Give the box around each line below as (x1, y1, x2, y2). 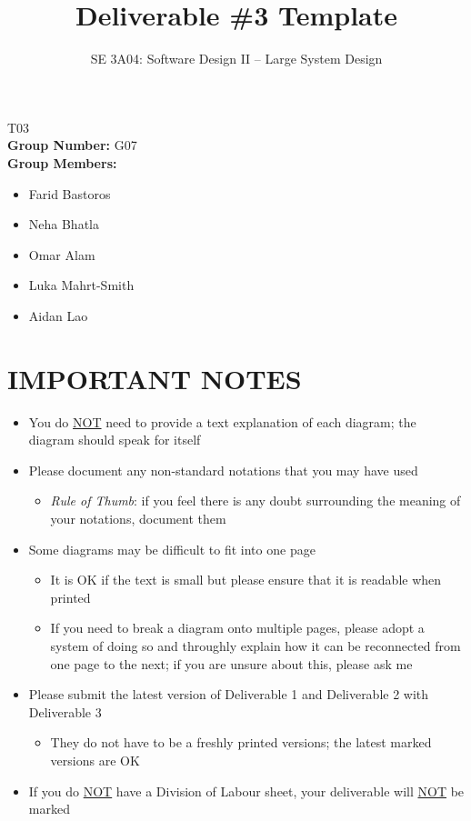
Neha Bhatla (28, 215, 99, 234)
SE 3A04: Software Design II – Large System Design (90, 49, 383, 68)
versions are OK (50, 750, 140, 769)
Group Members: (7, 153, 117, 172)
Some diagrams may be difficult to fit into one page (28, 539, 316, 558)
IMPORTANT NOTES (7, 359, 302, 396)
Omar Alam (28, 245, 95, 264)
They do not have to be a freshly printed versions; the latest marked (50, 733, 432, 752)
